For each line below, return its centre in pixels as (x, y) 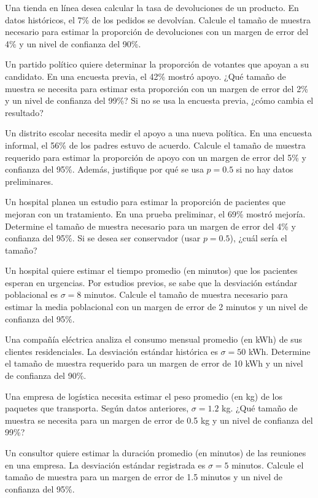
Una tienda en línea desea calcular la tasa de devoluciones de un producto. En (152, 7)
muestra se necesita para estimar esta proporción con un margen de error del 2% (157, 88)
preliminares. (29, 181)
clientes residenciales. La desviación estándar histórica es (111, 351)
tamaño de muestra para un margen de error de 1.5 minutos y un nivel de (144, 477)
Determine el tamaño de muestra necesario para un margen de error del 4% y (150, 226)
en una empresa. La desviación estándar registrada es (105, 465)
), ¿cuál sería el (258, 238)
